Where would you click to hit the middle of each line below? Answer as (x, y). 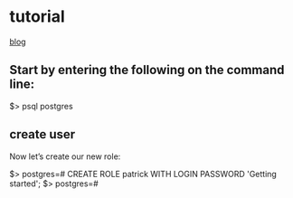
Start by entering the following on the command (147, 70)
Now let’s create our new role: (65, 156)
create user (43, 134)
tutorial (37, 17)
